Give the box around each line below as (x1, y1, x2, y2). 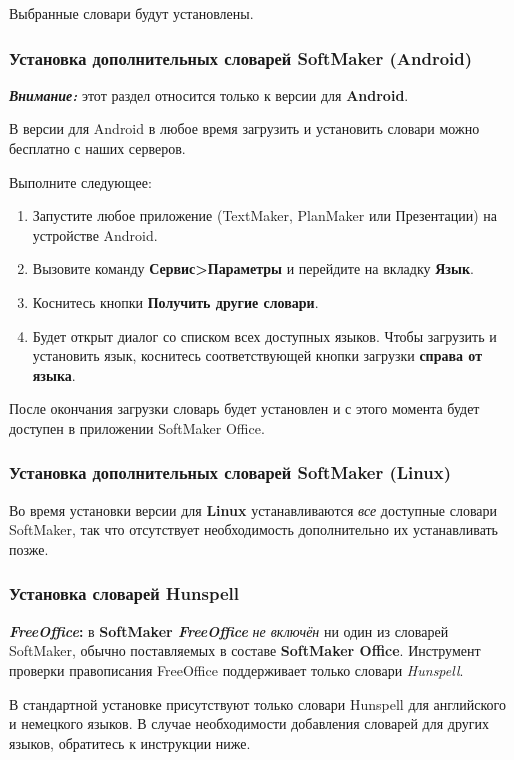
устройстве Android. (32, 224, 158, 245)
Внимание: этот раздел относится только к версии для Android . (9, 84, 409, 105)
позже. (9, 538, 49, 559)
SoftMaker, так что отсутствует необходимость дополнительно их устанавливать (9, 519, 498, 540)
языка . (32, 364, 76, 385)
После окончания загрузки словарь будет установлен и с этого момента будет (9, 398, 480, 419)
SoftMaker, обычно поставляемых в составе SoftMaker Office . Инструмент (9, 640, 481, 661)
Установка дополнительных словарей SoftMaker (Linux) (9, 460, 451, 485)
